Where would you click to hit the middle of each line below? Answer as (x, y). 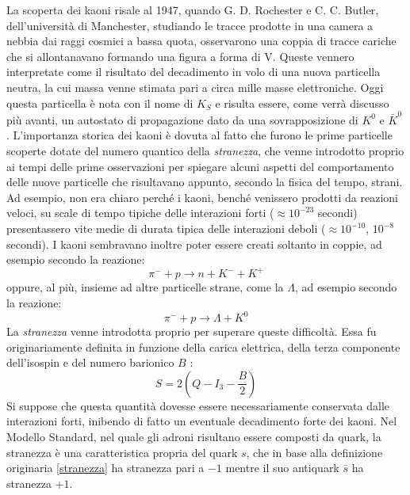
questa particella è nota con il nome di (100, 103)
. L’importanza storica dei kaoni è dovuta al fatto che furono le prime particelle (199, 135)
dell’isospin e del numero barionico (90, 362)
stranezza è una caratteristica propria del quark (122, 452)
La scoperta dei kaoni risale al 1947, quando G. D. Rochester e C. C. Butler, (193, 10)
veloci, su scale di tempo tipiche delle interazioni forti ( (140, 213)
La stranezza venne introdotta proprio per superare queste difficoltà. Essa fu (192, 331)
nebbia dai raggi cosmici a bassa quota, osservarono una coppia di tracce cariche (201, 41)
